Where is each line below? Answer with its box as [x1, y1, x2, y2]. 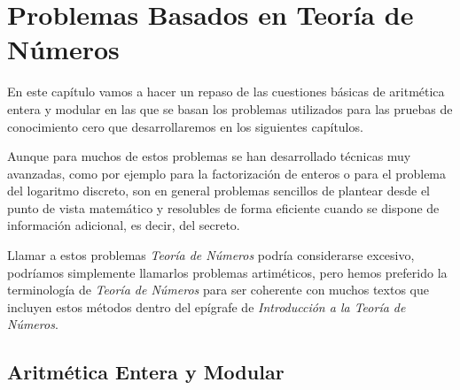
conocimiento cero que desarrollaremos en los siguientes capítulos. [7, 117, 363, 135]
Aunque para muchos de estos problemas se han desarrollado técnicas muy [7, 147, 411, 165]
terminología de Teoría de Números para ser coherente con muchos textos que [7, 280, 429, 299]
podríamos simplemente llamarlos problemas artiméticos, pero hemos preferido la [7, 263, 448, 281]
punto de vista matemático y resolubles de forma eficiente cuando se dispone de [7, 198, 440, 217]
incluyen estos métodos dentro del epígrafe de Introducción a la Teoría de [7, 297, 406, 316]
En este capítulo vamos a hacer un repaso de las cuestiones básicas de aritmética [7, 82, 445, 101]
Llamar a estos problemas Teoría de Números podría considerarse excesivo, [7, 246, 415, 264]
